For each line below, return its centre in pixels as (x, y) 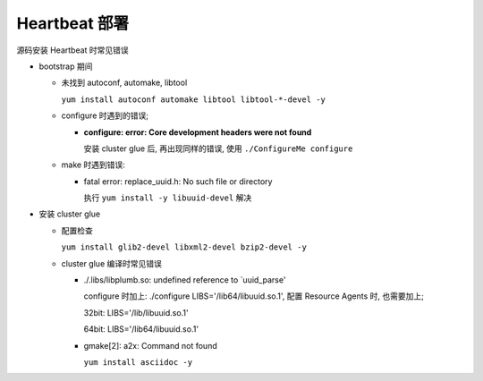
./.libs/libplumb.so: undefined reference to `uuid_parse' (185, 280)
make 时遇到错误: (93, 165)
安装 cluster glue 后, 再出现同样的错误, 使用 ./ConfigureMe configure (218, 148)
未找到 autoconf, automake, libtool (124, 83)
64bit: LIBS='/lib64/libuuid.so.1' (141, 329)
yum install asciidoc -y (138, 362)
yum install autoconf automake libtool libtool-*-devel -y (194, 99)
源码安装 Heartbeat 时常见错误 (72, 50)
